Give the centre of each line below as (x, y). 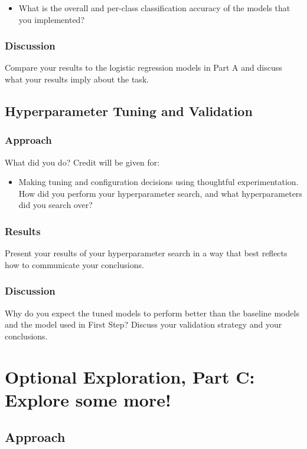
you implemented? (52, 19)
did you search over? (55, 205)
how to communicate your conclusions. (74, 264)
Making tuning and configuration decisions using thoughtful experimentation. (159, 182)
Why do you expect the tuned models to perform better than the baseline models (152, 313)
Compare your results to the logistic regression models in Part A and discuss (143, 67)
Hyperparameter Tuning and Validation (129, 110)
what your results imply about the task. (77, 79)
